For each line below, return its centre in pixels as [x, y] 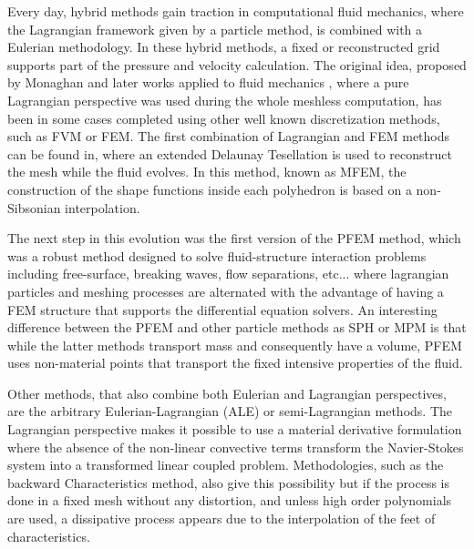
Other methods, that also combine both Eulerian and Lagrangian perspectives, [227, 393]
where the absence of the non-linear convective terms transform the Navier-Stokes [236, 447]
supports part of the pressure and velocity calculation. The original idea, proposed [237, 64]
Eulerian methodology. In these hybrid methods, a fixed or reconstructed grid [224, 47]
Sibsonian [34, 207]
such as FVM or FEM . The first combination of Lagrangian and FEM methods [229, 136]
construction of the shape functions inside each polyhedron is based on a [210, 189]
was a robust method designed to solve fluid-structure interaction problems [217, 255]
